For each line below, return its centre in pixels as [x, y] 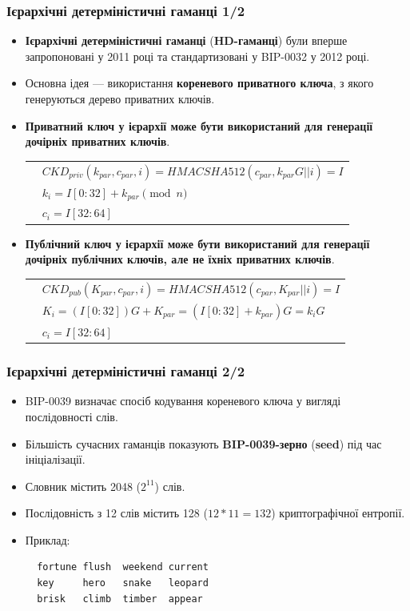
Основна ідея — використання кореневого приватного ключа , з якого [199, 83]
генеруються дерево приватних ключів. [120, 98]
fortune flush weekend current [123, 567]
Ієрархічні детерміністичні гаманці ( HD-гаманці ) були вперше [186, 40]
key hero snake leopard [123, 583]
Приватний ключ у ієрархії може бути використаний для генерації [199, 125]
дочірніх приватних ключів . [98, 141]
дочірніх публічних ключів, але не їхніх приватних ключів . [180, 259]
